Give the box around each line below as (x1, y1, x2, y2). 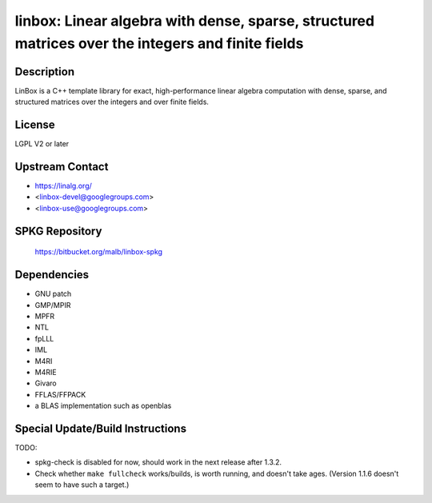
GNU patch (34, 289, 72, 299)
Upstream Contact (14, 160, 109, 174)
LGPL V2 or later (14, 139, 70, 149)
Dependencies (14, 268, 90, 281)
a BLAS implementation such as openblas (34, 401, 172, 411)
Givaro (34, 378, 57, 388)
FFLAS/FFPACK (34, 389, 86, 399)
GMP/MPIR (34, 300, 71, 309)
